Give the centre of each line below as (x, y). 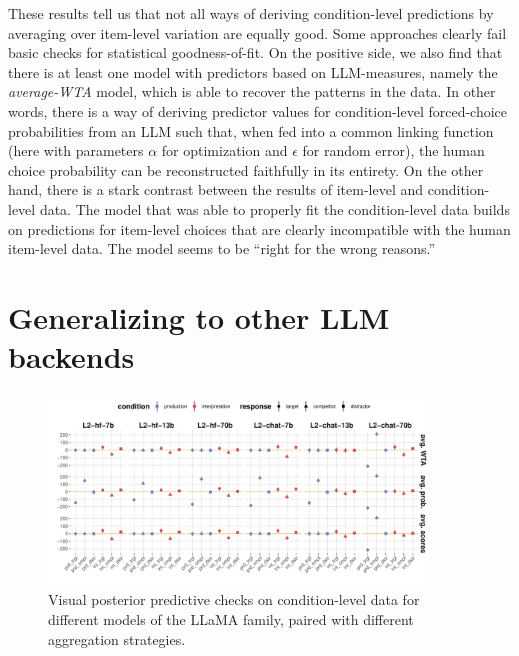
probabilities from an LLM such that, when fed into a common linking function (251, 130)
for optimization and (224, 150)
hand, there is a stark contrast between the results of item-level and (216, 189)
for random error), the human (393, 150)
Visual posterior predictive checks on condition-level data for (234, 599)
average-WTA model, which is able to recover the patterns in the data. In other (252, 91)
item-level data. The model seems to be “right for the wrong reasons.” (222, 248)
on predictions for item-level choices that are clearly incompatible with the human (259, 228)
